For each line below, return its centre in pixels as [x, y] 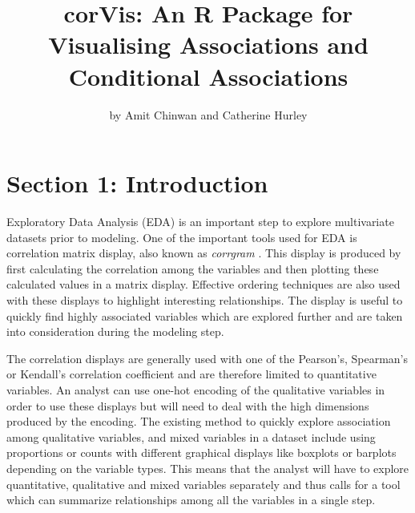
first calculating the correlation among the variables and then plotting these [193, 268]
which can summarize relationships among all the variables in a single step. [191, 500]
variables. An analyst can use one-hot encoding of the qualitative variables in [196, 389]
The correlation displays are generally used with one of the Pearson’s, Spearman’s [207, 358]
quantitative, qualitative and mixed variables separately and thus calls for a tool [203, 484]
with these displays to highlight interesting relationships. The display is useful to [205, 300]
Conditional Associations [208, 76]
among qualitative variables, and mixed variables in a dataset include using [191, 436]
